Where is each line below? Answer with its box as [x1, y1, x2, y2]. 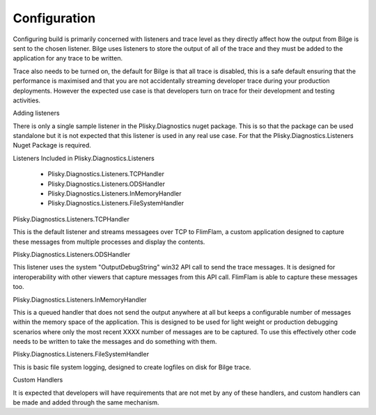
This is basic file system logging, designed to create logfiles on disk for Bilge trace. [13, 363, 251, 371]
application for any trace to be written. [13, 54, 123, 63]
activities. [13, 96, 41, 104]
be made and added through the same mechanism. [13, 398, 159, 407]
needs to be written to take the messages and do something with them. [13, 338, 217, 346]
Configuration [13, 10, 96, 26]
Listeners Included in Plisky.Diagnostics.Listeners [13, 154, 155, 162]
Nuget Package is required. [13, 141, 92, 150]
